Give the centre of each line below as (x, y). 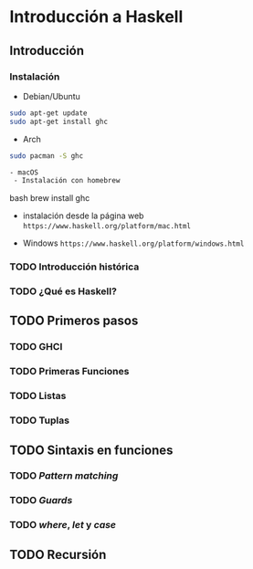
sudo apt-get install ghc (58, 121)
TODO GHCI (36, 347)
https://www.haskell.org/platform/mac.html (107, 227)
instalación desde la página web (83, 216)
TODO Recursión (58, 554)
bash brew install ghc (50, 198)
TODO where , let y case (63, 525)
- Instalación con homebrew (67, 181)
